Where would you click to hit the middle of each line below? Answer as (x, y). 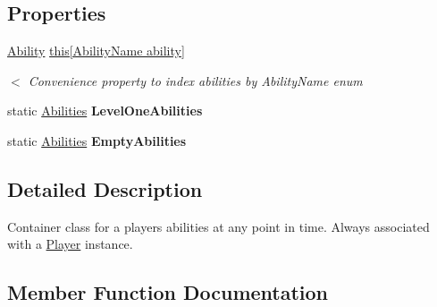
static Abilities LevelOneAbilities (105, 111)
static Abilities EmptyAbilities (97, 140)
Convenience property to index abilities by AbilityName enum (195, 80)
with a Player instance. (70, 244)
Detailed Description (105, 188)
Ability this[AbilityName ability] (96, 51)
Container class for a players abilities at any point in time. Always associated (218, 226)
